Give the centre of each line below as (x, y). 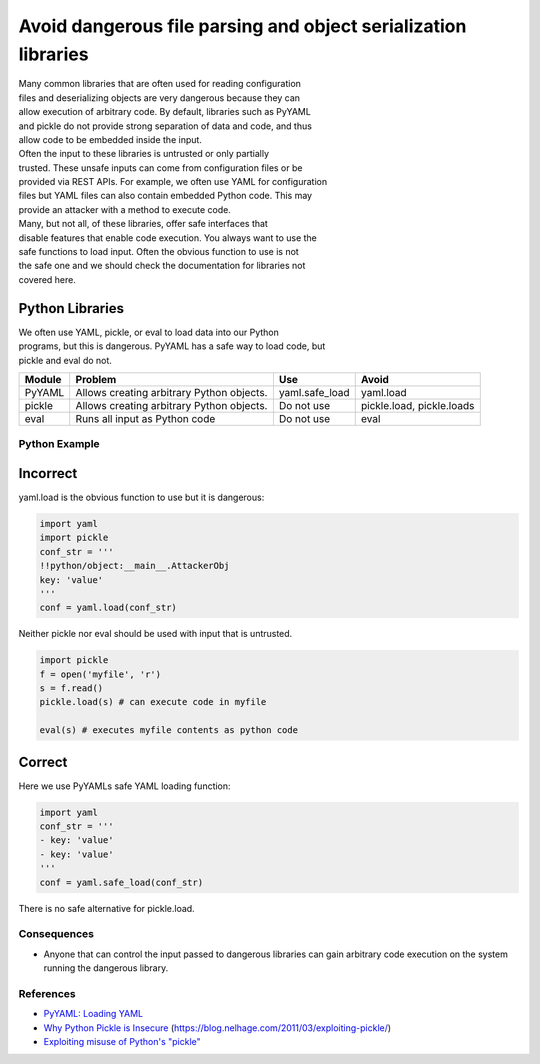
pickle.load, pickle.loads (417, 405)
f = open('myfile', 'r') (100, 674)
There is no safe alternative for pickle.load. (106, 908)
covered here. (47, 279)
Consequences (56, 934)
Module (43, 379)
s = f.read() (71, 688)
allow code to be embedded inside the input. (110, 139)
